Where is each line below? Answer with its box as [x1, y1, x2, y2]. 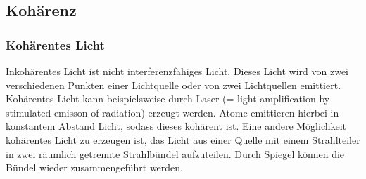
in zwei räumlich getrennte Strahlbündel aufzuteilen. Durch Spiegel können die [6, 146, 345, 161]
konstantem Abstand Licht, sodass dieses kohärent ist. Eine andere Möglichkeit [6, 119, 347, 133]
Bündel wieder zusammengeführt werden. [6, 160, 183, 175]
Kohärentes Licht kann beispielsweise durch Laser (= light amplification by [6, 91, 330, 106]
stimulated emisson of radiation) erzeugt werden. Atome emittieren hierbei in [6, 105, 339, 119]
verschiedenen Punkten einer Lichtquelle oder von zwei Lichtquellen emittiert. [6, 77, 341, 92]
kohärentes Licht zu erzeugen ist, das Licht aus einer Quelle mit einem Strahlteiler [6, 132, 360, 147]
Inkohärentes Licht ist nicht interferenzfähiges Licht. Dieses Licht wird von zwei [6, 64, 348, 78]
